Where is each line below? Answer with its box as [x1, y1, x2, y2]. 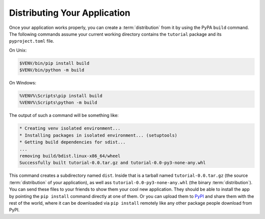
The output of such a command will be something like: [9, 112, 119, 118]
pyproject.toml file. [9, 38, 54, 44]
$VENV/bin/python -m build [19, 67, 84, 73]
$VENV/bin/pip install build [19, 60, 90, 66]
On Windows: [9, 80, 36, 86]
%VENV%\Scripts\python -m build [19, 100, 98, 106]
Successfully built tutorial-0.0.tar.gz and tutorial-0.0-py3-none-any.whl [19, 160, 206, 165]
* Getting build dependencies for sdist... [19, 139, 126, 145]
